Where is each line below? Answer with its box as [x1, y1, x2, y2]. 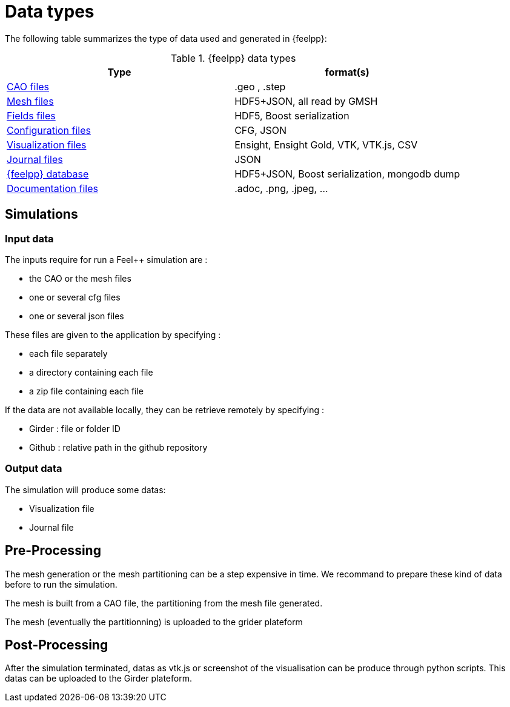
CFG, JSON [234, 124, 287, 136]
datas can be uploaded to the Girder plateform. [5, 673, 192, 684]
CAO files [7, 80, 50, 93]
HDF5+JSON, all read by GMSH [234, 95, 378, 107]
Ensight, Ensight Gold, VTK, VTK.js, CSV [234, 138, 418, 151]
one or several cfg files [29, 291, 121, 302]
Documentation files [7, 182, 98, 194]
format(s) [325, 65, 369, 78]
